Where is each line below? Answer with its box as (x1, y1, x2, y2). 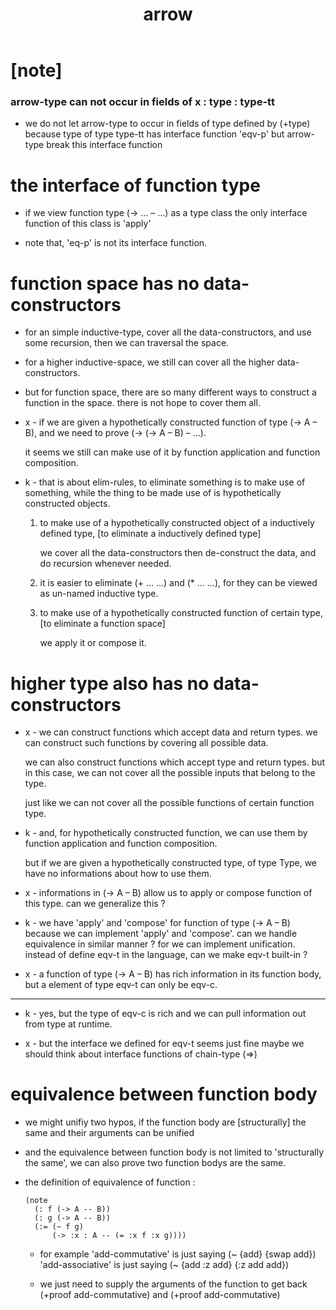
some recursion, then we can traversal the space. (24, 337, 230, 349)
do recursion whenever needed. (39, 558, 172, 570)
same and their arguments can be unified (24, 1127, 195, 1139)
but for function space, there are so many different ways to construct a (24, 386, 317, 398)
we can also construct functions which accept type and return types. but (24, 756, 326, 768)
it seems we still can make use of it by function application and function (24, 446, 321, 458)
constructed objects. (24, 498, 111, 510)
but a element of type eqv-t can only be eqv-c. (24, 979, 218, 991)
